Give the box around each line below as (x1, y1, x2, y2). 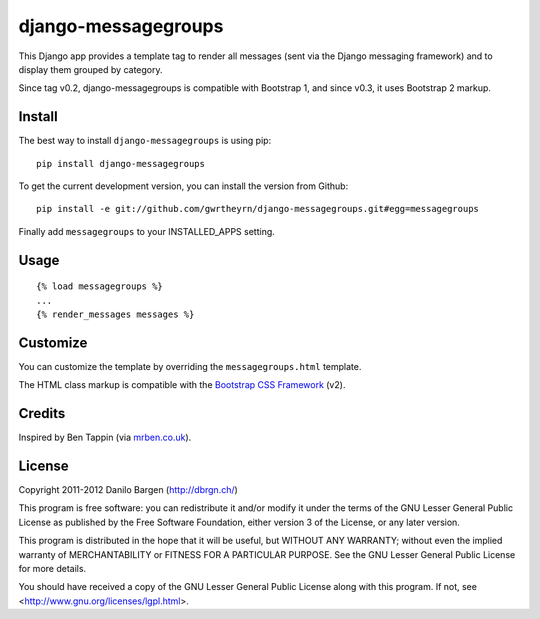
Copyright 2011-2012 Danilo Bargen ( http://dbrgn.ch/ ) (18, 484, 239, 496)
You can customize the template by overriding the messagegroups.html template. (18, 360, 362, 372)
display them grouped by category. (18, 63, 164, 75)
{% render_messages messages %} (36, 308, 195, 320)
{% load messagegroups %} (36, 281, 164, 292)
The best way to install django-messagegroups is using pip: (18, 135, 272, 147)
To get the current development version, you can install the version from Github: (18, 180, 349, 192)
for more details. (18, 563, 87, 575)
